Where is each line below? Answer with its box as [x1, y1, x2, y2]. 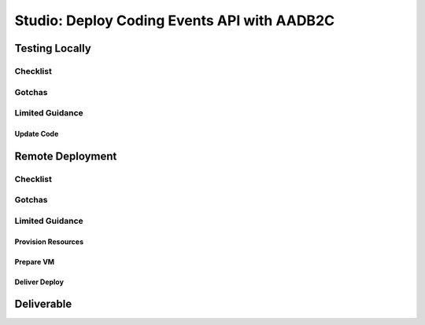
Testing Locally [14, 42, 92, 55]
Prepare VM [14, 257, 55, 266]
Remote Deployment [14, 149, 117, 162]
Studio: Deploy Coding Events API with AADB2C [14, 12, 334, 29]
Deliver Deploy [14, 277, 65, 287]
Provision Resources [14, 236, 84, 246]
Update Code [14, 129, 59, 138]
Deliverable [14, 298, 72, 311]
